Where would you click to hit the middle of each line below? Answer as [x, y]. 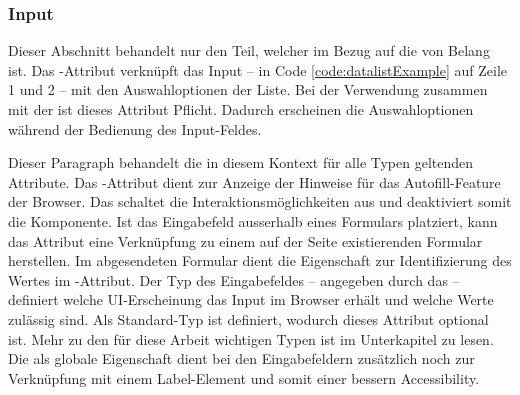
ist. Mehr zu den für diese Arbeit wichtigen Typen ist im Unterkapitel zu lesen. [251, 338]
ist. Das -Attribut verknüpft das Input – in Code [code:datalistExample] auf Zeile [258, 69]
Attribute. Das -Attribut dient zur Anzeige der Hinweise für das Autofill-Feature [254, 181]
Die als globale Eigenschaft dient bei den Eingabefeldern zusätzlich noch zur [241, 358]
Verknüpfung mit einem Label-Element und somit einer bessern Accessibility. [244, 377]
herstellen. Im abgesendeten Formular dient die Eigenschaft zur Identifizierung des [260, 260]
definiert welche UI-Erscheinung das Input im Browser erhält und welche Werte [251, 299]
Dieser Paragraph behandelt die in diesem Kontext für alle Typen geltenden [241, 162]
